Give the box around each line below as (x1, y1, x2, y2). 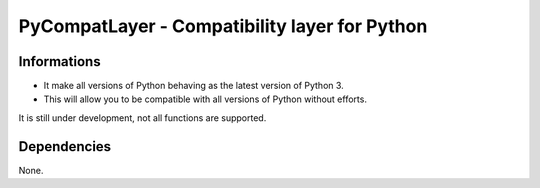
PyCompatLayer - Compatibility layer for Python (18, 15, 428, 37)
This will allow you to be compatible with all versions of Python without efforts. (43, 93, 367, 105)
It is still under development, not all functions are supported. (18, 111, 267, 124)
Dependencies (18, 138, 112, 155)
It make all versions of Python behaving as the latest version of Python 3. (43, 80, 344, 92)
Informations (18, 53, 101, 70)
